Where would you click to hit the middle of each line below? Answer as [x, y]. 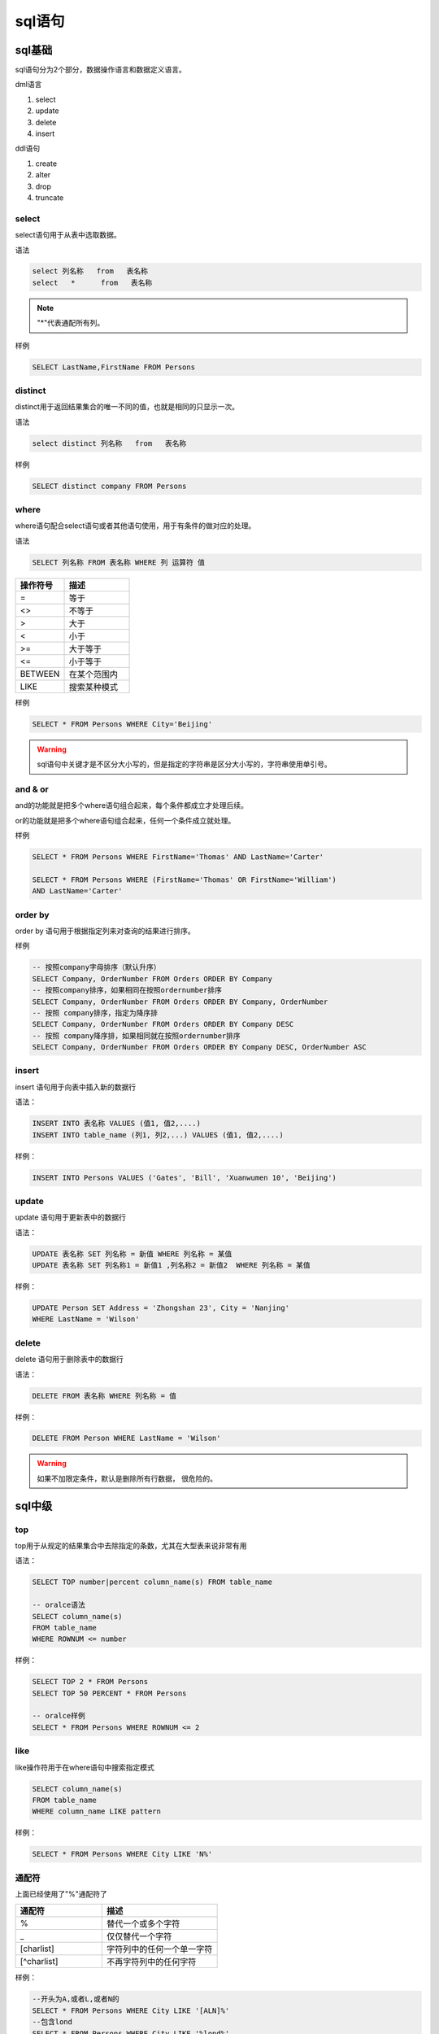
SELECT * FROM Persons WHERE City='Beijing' [122, 724]
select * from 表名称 [92, 282]
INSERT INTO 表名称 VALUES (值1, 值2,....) [116, 1124]
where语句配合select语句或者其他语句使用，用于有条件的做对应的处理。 [135, 526]
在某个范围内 [93, 674]
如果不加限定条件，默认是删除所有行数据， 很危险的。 [127, 1478]
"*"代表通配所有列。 [71, 323]
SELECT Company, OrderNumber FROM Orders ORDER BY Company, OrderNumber [180, 1002]
